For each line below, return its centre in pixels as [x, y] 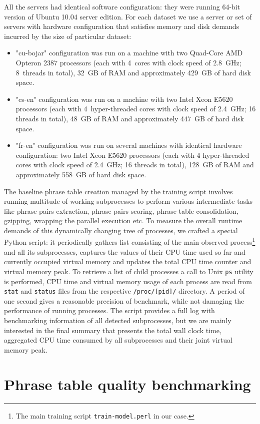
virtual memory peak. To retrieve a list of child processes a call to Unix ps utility [129, 271]
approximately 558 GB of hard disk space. [81, 174]
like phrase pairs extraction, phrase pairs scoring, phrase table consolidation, [121, 211]
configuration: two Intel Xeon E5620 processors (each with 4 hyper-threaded [132, 155]
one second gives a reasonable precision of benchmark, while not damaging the [124, 300]
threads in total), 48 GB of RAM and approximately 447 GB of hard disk [130, 118]
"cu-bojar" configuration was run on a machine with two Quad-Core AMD [129, 53]
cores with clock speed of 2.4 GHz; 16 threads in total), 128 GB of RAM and [135, 165]
